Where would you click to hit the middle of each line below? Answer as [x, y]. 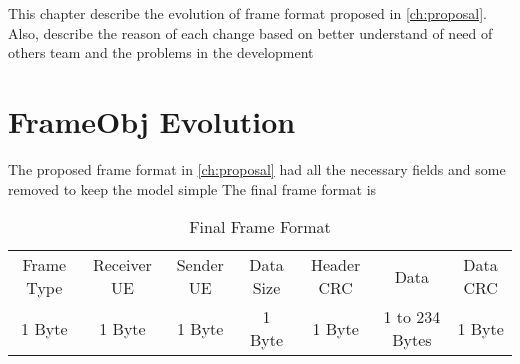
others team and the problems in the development [161, 52]
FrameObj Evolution [152, 120]
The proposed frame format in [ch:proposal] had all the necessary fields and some [257, 168]
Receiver [122, 265]
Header [335, 265]
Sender [200, 265]
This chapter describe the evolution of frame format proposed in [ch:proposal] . [247, 13]
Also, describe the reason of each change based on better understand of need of [250, 32]
